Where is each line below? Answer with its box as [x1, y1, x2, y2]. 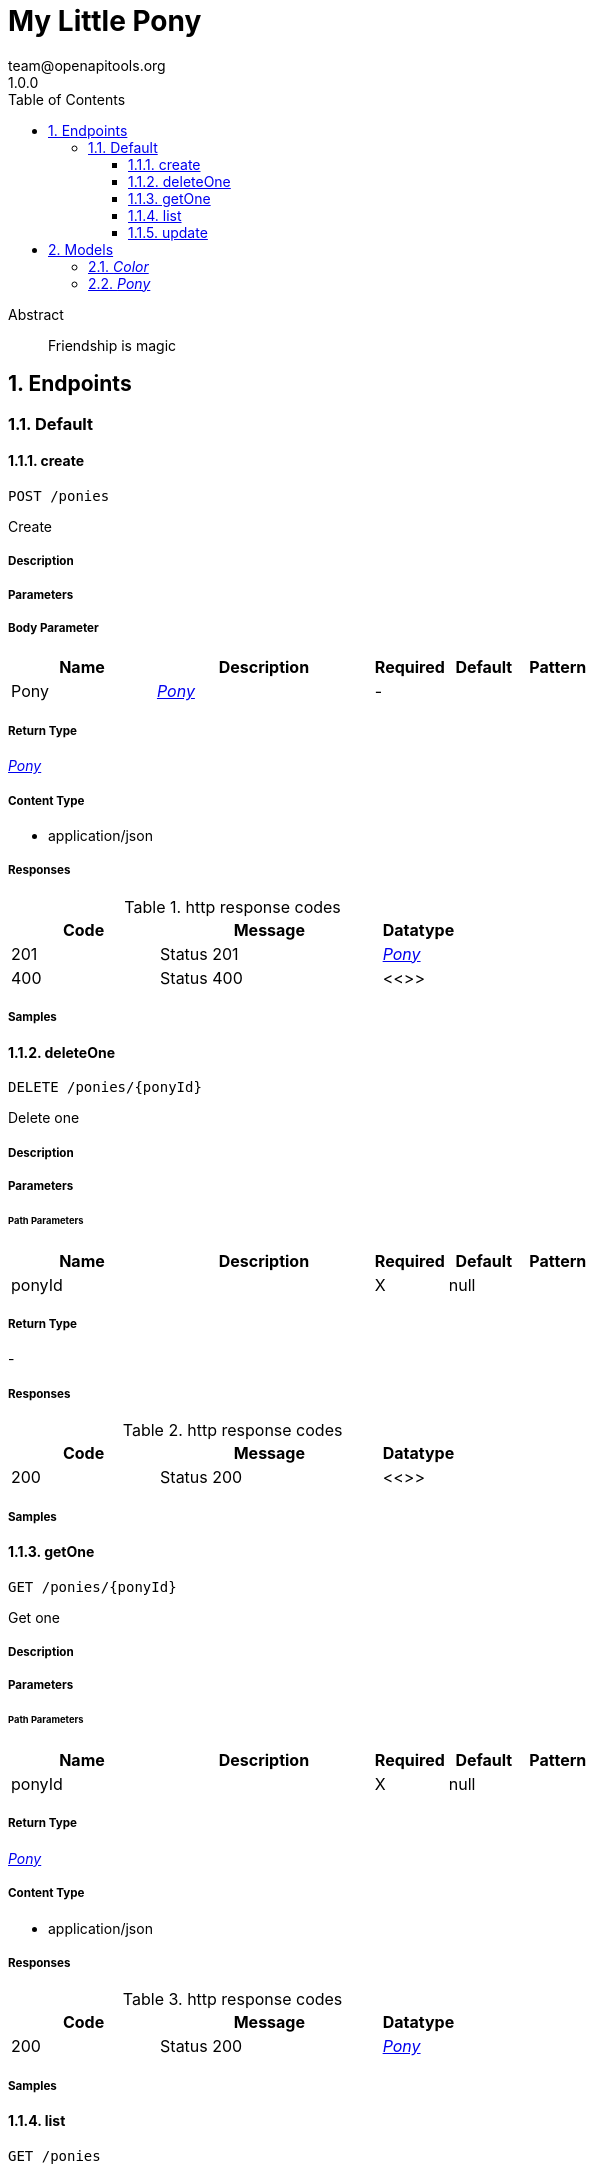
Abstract [8, 305, 64, 323]
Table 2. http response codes [122, 1420, 343, 1441]
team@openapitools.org [8, 56, 166, 74]
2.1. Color [88, 257, 149, 275]
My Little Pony [8, 4, 202, 38]
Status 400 [160, 967, 243, 988]
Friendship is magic [48, 336, 177, 354]
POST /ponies [8, 487, 110, 504]
